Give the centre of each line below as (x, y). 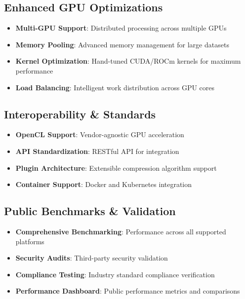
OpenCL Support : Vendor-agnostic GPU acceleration (100, 134)
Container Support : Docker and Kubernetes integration (104, 184)
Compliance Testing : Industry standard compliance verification (115, 274)
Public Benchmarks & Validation (90, 211)
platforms (30, 241)
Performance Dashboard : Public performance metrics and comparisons (128, 291)
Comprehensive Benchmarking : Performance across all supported (121, 231)
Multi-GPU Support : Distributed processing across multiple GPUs (121, 28)
